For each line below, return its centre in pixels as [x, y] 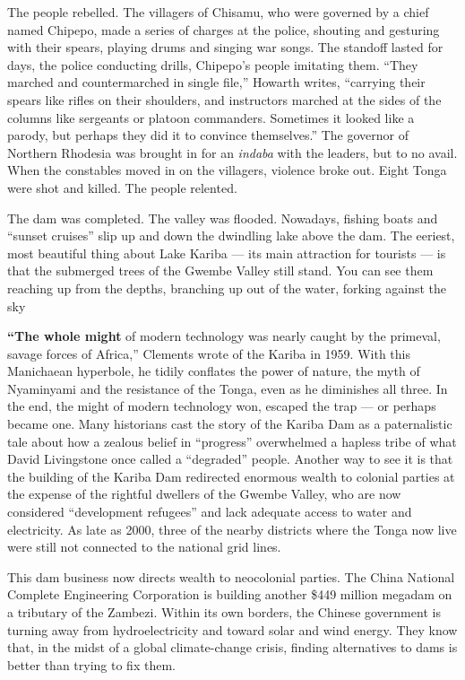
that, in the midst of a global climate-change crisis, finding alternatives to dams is [232, 647]
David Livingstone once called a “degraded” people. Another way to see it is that [230, 459]
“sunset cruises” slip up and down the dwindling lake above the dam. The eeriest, [231, 235]
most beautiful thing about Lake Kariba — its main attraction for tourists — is [227, 253]
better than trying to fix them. [91, 664]
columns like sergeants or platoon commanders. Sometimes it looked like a [211, 117]
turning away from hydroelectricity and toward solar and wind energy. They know [232, 629]
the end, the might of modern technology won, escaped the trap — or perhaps [222, 406]
